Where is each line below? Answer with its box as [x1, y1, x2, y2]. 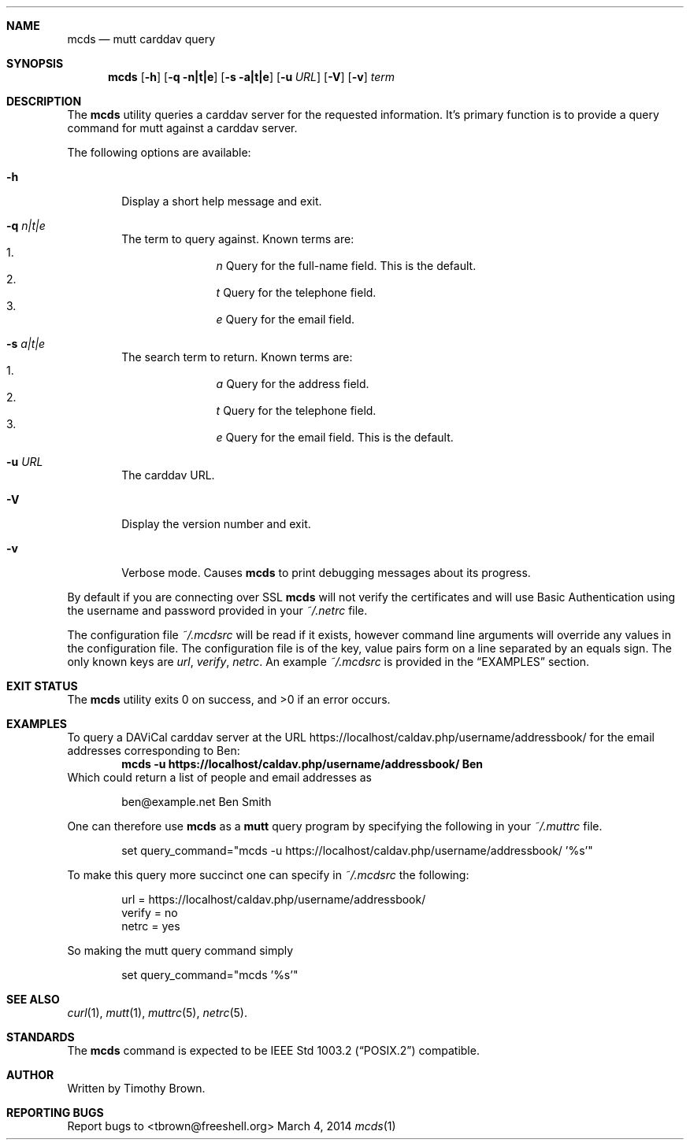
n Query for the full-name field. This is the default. [216, 259, 477, 272]
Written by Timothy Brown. [67, 1081, 206, 1095]
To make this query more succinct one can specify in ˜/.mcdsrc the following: [67, 868, 469, 882]
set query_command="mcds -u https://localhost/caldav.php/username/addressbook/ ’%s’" [121, 844, 593, 857]
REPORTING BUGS [6, 1106, 104, 1119]
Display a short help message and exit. [121, 194, 322, 208]
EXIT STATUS [6, 679, 78, 693]
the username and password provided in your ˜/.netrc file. [67, 604, 368, 617]
